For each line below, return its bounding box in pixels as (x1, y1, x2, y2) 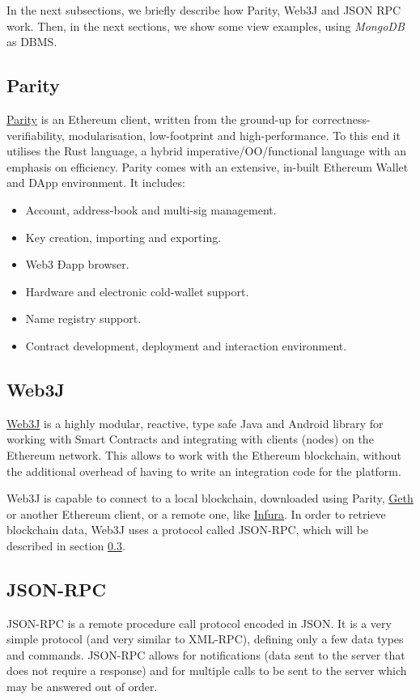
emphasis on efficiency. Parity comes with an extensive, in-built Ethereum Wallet (6, 158, 409, 175)
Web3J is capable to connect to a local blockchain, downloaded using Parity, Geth (6, 490, 414, 507)
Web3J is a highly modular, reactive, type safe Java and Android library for (6, 414, 384, 431)
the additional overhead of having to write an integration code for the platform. (6, 462, 401, 479)
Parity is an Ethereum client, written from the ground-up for (6, 110, 309, 127)
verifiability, (6, 126, 66, 143)
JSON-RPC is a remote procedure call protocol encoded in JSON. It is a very (6, 614, 392, 631)
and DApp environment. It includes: (6, 174, 185, 191)
